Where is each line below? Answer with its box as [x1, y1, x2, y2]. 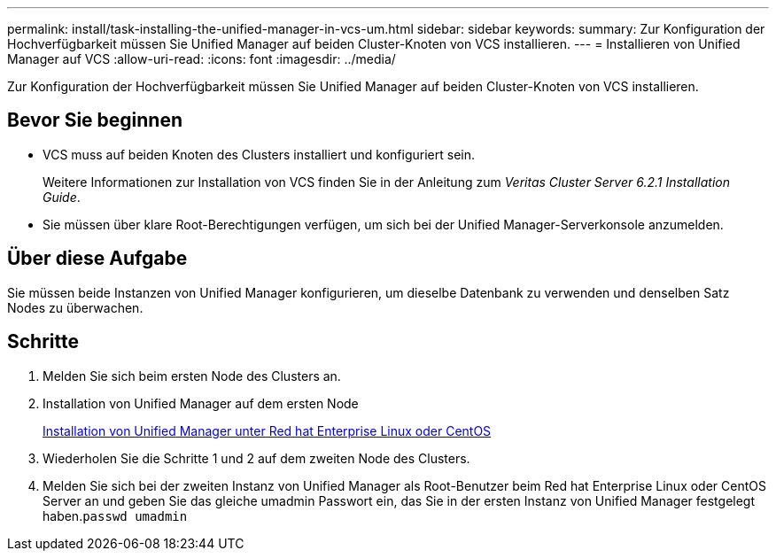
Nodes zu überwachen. [7, 299, 144, 315]
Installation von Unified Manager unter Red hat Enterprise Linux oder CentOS [43, 422, 492, 438]
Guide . [43, 189, 81, 205]
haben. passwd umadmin [43, 508, 188, 523]
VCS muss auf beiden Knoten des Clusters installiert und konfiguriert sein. [43, 146, 476, 162]
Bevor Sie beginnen [7, 109, 183, 132]
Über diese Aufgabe [7, 247, 188, 270]
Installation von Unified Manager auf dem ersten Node [43, 395, 359, 411]
